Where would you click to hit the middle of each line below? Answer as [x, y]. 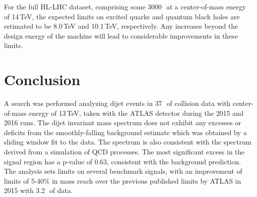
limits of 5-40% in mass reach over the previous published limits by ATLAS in [123, 180]
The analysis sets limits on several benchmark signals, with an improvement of [123, 171]
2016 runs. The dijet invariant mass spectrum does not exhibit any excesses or [123, 123]
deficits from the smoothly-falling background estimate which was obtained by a [126, 132]
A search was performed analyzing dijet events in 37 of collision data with [117, 103]
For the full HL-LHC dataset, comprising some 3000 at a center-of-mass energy [125, 6]
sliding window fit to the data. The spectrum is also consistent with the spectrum [128, 142]
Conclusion [42, 79]
